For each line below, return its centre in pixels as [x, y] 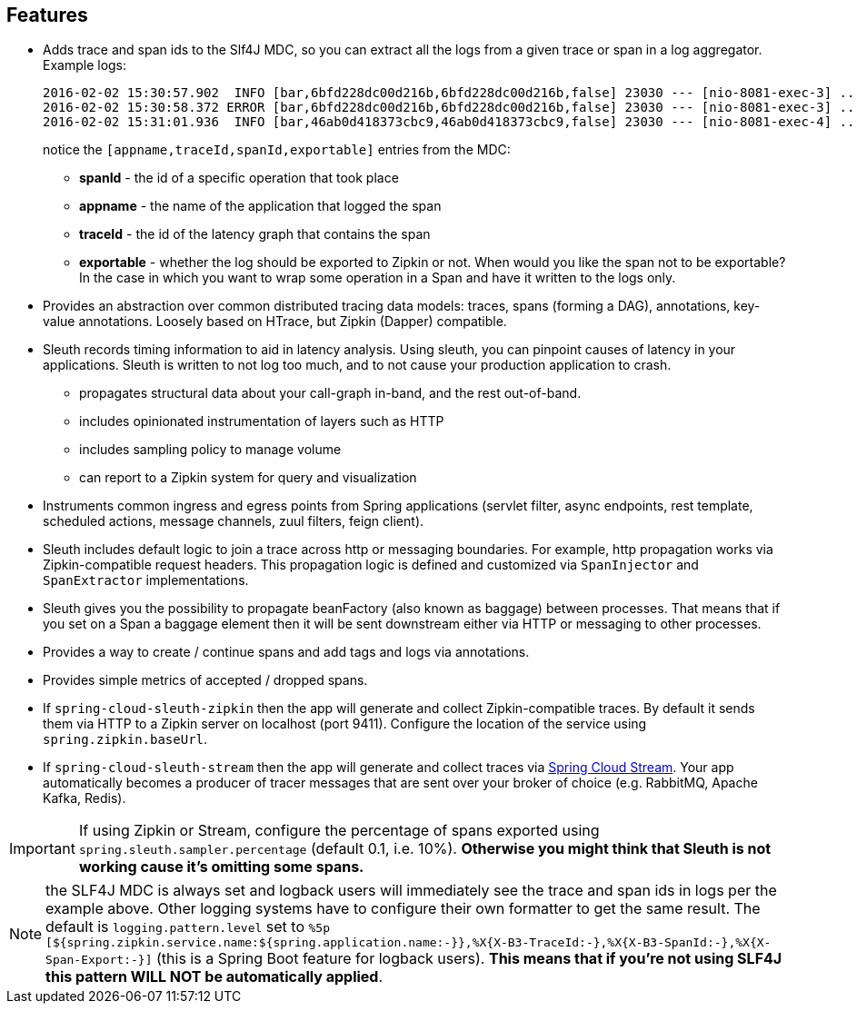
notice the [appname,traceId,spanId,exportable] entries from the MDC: [277, 150]
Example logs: [85, 65]
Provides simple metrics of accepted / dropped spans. [205, 680]
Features [47, 15]
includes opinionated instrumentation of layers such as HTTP [262, 421]
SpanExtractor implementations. [146, 580]
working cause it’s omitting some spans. [221, 867]
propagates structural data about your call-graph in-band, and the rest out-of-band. [330, 393]
